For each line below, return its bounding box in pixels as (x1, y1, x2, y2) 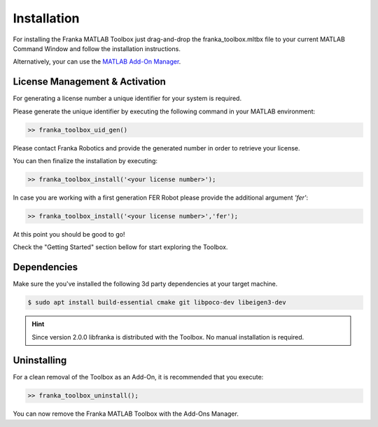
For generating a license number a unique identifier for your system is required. (13, 94, 241, 103)
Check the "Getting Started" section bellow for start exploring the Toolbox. (13, 243, 228, 251)
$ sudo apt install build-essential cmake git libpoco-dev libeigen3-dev (27, 298, 286, 307)
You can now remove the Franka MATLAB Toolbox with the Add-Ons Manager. (13, 409, 239, 418)
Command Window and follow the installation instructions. (13, 44, 181, 52)
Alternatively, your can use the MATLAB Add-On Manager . (13, 57, 181, 66)
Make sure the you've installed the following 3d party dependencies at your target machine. (13, 280, 278, 288)
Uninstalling (13, 354, 67, 367)
